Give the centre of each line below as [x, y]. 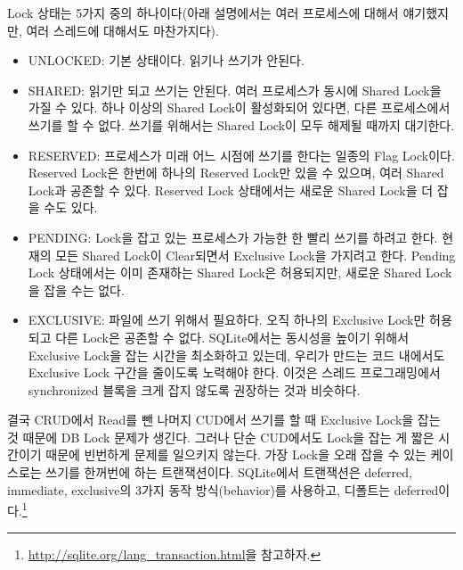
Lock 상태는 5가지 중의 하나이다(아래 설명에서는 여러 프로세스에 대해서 [203, 12]
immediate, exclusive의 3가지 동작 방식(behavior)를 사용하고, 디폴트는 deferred [223, 489]
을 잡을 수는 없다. [76, 289]
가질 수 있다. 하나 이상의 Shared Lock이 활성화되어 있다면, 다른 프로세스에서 [239, 107]
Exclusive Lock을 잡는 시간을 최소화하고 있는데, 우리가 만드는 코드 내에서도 [236, 355]
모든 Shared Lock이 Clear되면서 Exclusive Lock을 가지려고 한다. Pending [256, 255]
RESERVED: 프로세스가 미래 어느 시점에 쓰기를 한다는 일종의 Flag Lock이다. [241, 155]
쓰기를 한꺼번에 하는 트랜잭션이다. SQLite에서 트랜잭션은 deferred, [229, 472]
